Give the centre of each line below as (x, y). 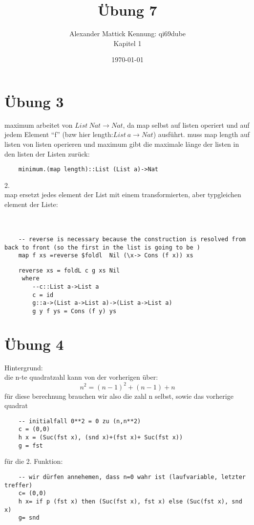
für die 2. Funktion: (34, 461)
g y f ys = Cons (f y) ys (74, 311)
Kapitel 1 (127, 43)
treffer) (19, 485)
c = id (43, 295)
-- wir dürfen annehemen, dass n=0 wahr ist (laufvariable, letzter (132, 477)
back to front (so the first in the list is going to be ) (102, 247)
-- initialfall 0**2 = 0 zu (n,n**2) (80, 421)
